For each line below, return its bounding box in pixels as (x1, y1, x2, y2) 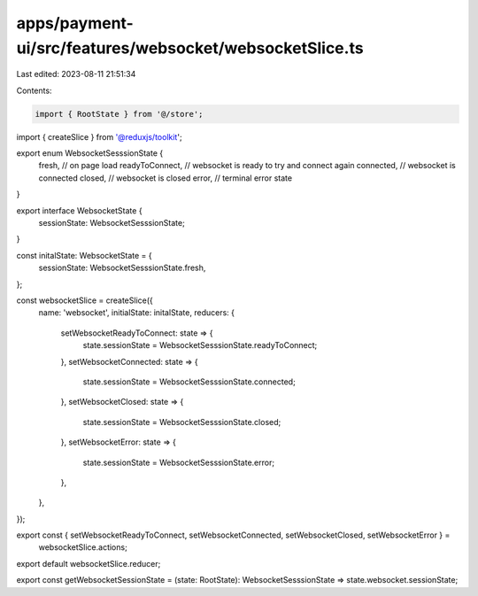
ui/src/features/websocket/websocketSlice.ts (16, 38, 364, 58)
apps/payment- (16, 13, 135, 33)
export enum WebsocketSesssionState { (16, 148, 164, 159)
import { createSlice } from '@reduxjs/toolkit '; (16, 131, 182, 142)
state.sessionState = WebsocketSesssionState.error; (82, 457, 274, 468)
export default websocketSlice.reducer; (16, 558, 161, 569)
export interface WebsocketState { (16, 205, 143, 216)
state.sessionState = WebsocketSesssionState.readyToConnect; (82, 340, 318, 351)
